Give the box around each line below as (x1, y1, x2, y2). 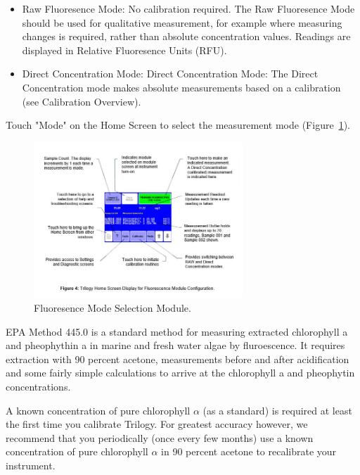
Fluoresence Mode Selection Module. (34, 300, 191, 315)
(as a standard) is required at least (202, 403, 352, 417)
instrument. (6, 457, 56, 472)
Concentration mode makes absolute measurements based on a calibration (22, 80, 341, 94)
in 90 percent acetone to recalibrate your (161, 444, 337, 459)
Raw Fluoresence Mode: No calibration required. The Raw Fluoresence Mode (22, 1, 355, 15)
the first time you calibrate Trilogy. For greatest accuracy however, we (6, 417, 308, 431)
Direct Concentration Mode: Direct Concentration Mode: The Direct (22, 66, 319, 81)
